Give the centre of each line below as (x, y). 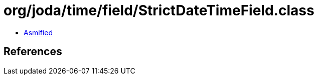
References (33, 52)
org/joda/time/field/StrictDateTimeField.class (159, 10)
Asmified (38, 32)
